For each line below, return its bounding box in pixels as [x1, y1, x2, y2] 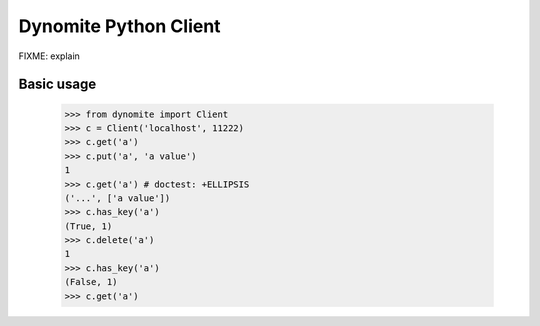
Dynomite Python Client [18, 15, 221, 37]
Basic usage [18, 76, 97, 93]
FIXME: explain [18, 50, 80, 62]
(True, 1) [64, 220, 113, 232]
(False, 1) [64, 276, 118, 288]
